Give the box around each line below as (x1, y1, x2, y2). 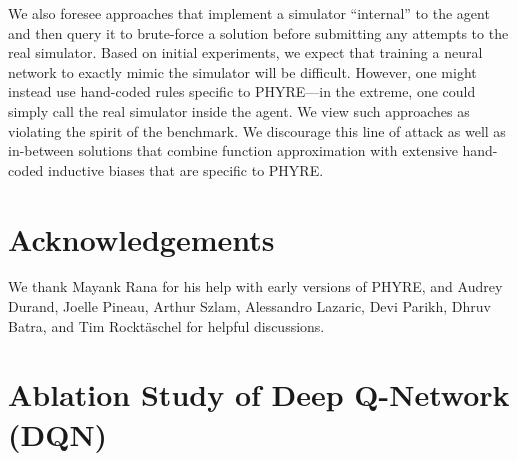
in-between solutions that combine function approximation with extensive (8, 140, 458, 161)
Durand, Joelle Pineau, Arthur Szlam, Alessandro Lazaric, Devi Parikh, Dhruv (8, 296, 491, 317)
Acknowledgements (8, 218, 275, 259)
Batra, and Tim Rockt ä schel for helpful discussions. (8, 315, 325, 336)
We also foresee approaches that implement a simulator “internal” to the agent (8, 3, 490, 23)
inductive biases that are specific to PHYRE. (48, 159, 324, 180)
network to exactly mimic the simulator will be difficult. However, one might (8, 61, 477, 82)
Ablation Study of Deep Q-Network (8, 374, 510, 415)
